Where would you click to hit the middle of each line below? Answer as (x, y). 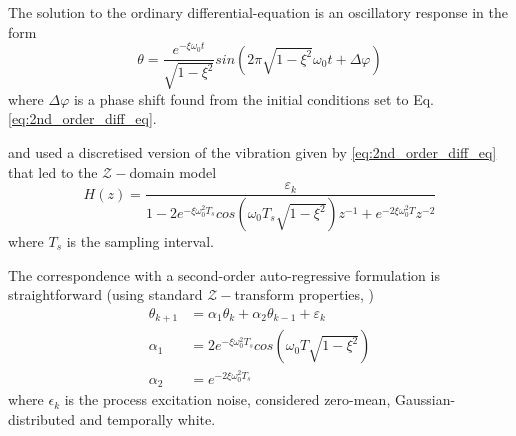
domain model (173, 171)
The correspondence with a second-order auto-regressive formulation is (224, 274)
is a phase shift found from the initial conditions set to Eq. (253, 98)
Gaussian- (425, 399)
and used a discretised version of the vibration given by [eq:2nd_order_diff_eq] (252, 151)
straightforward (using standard (105, 294)
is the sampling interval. (140, 241)
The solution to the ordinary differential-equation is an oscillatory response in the (258, 12)
